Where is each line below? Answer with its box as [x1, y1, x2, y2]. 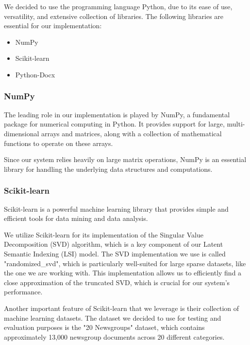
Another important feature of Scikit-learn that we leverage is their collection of [4, 303, 239, 313]
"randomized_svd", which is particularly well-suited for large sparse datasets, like [4, 258, 246, 268]
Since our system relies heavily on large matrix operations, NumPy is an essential [4, 154, 247, 164]
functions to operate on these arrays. [4, 138, 113, 148]
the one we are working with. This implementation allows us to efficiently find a [4, 268, 242, 278]
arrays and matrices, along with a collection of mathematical [41, 128, 222, 138]
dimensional [4, 128, 39, 138]
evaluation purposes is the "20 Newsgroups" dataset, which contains [4, 322, 205, 332]
